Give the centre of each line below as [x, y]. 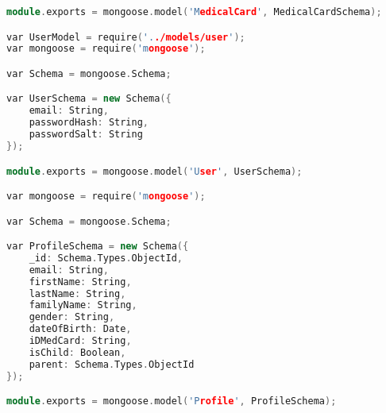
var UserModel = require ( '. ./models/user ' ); [126, 37]
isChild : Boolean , [77, 352]
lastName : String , [77, 293]
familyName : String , [83, 305]
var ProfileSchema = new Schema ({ [98, 247]
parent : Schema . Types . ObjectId [112, 364]
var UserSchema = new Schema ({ [89, 99]
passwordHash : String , [89, 123]
